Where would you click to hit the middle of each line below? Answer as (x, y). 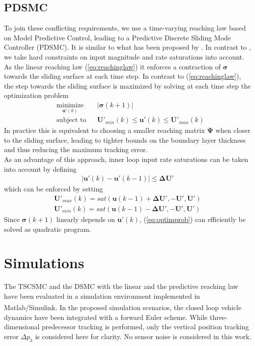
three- (218, 317)
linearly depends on (85, 219)
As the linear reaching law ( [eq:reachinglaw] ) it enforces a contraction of (112, 66)
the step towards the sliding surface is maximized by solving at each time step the (127, 85)
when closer (233, 130)
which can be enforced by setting (54, 189)
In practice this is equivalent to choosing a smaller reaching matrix (104, 130)
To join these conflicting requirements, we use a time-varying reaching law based (125, 28)
